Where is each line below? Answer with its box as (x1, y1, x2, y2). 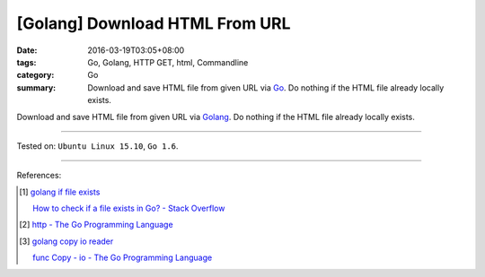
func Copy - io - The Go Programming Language (32, 252, 213, 264)
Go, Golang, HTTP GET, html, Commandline (87, 56, 249, 67)
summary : (16, 82, 57, 93)
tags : (16, 56, 37, 67)
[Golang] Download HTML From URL (16, 13, 291, 33)
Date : (16, 45, 38, 56)
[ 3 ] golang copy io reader (19, 236, 114, 247)
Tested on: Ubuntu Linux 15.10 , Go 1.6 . (16, 140, 179, 151)
